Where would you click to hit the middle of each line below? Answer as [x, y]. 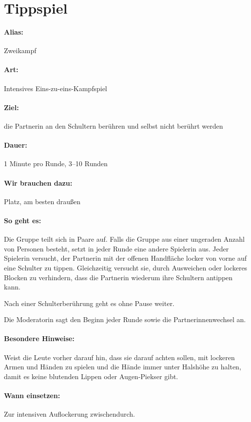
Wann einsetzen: [32, 395]
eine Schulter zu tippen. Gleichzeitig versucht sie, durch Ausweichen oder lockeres [126, 267]
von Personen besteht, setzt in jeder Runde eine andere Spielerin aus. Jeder [116, 248]
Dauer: [16, 145]
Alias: [14, 31]
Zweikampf [20, 50]
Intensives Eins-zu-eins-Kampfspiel [56, 88]
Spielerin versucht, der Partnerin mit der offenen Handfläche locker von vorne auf [125, 258]
